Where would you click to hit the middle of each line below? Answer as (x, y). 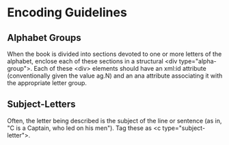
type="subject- (184, 128)
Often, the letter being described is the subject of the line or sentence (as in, (114, 120)
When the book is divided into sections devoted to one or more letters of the (114, 54)
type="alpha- (198, 61)
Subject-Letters (41, 104)
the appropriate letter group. (47, 83)
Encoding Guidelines (67, 13)
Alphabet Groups (44, 38)
